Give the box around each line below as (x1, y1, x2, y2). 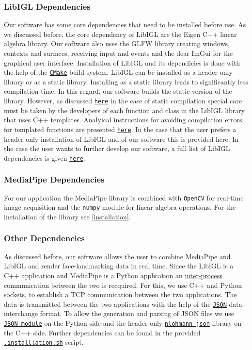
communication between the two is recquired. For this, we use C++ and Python (4, 280, 242, 290)
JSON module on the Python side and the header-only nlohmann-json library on (4, 317, 241, 328)
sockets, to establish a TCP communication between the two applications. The (4, 289, 237, 300)
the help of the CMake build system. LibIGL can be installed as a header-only (4, 67, 233, 77)
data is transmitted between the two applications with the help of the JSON (4, 299, 227, 309)
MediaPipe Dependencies (4, 173, 105, 185)
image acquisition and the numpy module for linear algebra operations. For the (4, 202, 236, 212)
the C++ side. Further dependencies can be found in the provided (4, 327, 201, 337)
